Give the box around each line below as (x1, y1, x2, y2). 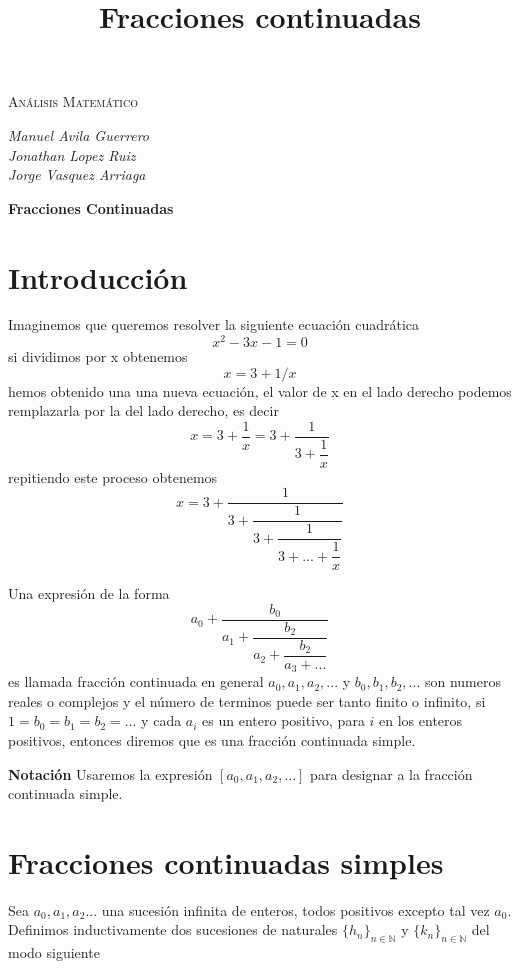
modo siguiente (8, 942, 100, 963)
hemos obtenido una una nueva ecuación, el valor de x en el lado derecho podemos (8, 380, 512, 401)
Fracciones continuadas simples (8, 841, 444, 882)
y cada (141, 710, 182, 731)
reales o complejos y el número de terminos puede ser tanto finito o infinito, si (8, 690, 486, 711)
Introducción (8, 256, 188, 297)
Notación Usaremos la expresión (8, 763, 213, 784)
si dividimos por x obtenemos (8, 346, 188, 367)
